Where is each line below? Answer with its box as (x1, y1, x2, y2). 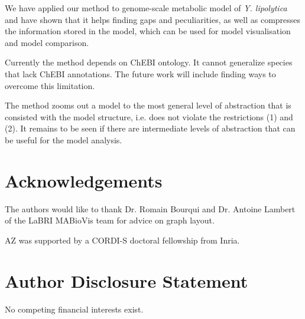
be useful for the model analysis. (5, 133, 122, 146)
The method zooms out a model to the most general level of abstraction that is (5, 99, 291, 111)
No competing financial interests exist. (5, 302, 144, 315)
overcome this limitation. (5, 79, 95, 91)
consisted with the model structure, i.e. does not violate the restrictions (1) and (5, 110, 293, 123)
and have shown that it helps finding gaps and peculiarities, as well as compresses (5, 13, 301, 25)
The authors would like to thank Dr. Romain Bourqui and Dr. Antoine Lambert (5, 202, 296, 215)
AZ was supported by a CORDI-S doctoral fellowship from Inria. (5, 234, 240, 246)
